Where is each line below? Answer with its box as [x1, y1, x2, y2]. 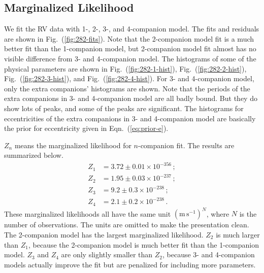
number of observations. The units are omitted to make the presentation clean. [4, 219, 249, 230]
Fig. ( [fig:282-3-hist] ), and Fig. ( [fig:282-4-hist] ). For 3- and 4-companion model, [4, 73, 254, 84]
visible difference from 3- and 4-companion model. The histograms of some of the [4, 53, 256, 63]
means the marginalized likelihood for [14, 140, 131, 150]
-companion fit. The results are [138, 140, 235, 150]
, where [206, 208, 229, 219]
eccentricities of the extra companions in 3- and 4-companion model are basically [4, 113, 256, 123]
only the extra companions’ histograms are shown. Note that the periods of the [4, 83, 250, 93]
